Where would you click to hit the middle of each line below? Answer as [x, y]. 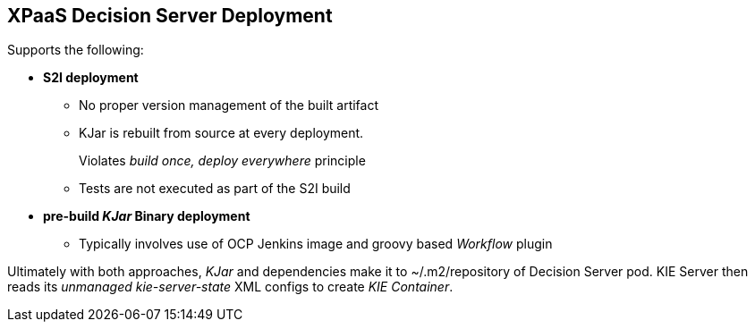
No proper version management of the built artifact [229, 105]
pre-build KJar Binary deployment [147, 216]
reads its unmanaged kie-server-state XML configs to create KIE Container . [230, 287]
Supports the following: [76, 50]
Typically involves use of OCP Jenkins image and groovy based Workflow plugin [316, 244]
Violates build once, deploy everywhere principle [222, 161]
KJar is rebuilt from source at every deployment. [221, 133]
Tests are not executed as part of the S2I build [215, 189]
